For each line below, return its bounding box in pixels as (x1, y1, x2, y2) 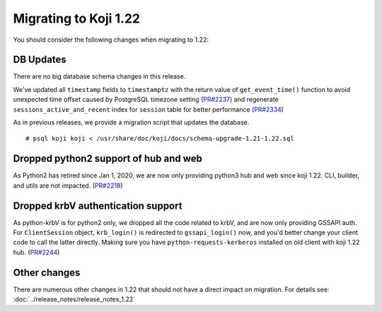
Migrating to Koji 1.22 (13, 11, 141, 26)
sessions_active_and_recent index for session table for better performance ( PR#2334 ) (13, 105, 284, 113)
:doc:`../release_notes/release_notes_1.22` (13, 295, 136, 304)
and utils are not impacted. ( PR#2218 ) (13, 181, 123, 190)
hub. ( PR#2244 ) (13, 248, 60, 256)
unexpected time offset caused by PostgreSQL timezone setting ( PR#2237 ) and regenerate (13, 96, 279, 104)
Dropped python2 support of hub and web (13, 153, 203, 165)
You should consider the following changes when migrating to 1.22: (13, 35, 209, 44)
